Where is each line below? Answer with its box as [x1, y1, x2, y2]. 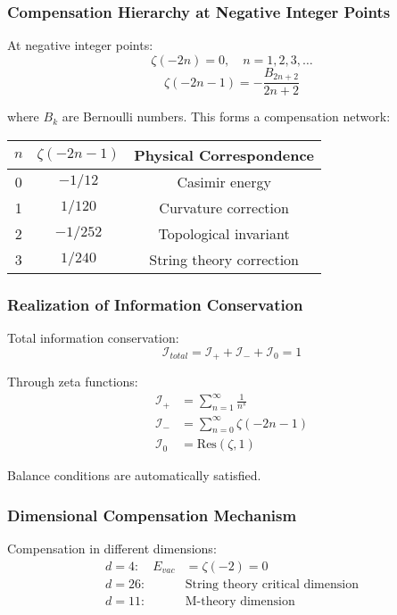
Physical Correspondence [134, 144, 314, 165]
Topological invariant [158, 222, 290, 244]
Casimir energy [177, 170, 271, 192]
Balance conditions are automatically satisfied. [7, 466, 261, 485]
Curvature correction [159, 196, 289, 218]
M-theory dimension [185, 594, 295, 608]
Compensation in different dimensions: [7, 539, 217, 558]
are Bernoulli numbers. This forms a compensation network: [62, 107, 391, 126]
